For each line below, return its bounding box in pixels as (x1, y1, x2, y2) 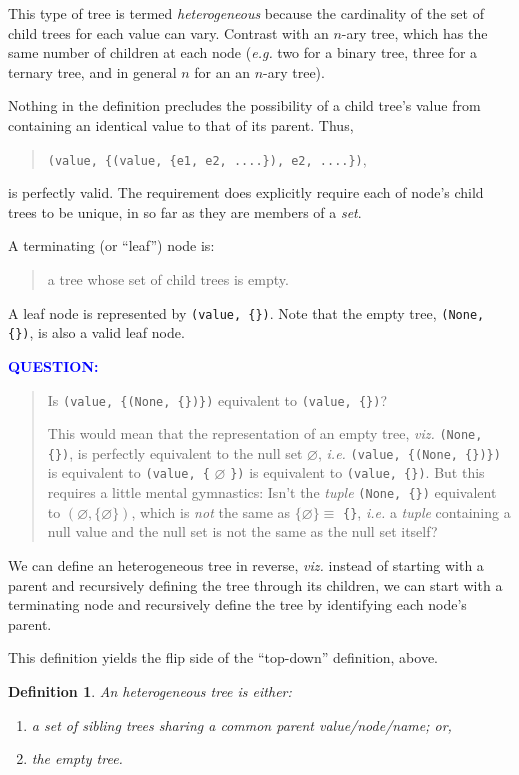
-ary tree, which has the (341, 22, 488, 43)
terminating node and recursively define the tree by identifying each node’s (8, 594, 467, 615)
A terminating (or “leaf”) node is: (8, 235, 215, 256)
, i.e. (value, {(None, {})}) (317, 442, 501, 463)
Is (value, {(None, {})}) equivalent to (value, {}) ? (47, 389, 388, 410)
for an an (194, 61, 250, 82)
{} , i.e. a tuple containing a (343, 501, 511, 522)
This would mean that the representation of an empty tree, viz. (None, (47, 423, 483, 444)
